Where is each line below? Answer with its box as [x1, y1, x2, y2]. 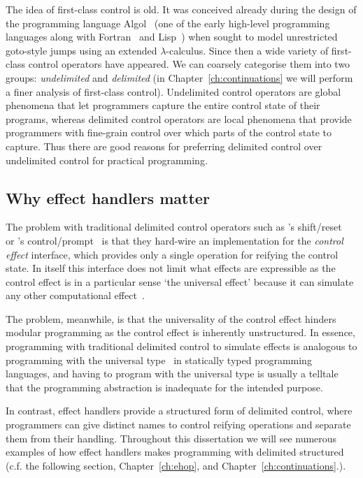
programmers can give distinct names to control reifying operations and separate [6, 417, 351, 432]
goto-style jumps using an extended [6, 43, 157, 57]
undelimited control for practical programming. [6, 152, 208, 167]
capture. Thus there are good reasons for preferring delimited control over [6, 138, 322, 153]
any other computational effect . [6, 288, 145, 303]
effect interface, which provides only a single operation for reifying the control [6, 247, 339, 261]
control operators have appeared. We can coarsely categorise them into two [28, 57, 350, 71]
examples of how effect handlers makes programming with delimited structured [6, 444, 344, 459]
